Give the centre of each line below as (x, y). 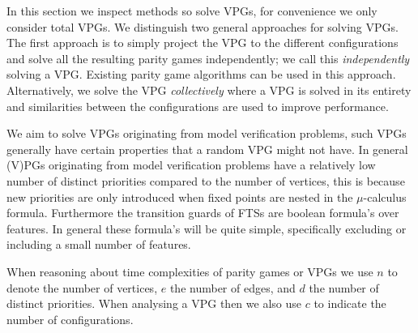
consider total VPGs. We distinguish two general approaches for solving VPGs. (203, 26)
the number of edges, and (232, 287)
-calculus (385, 196)
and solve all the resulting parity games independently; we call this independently (208, 58)
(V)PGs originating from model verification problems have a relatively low (191, 165)
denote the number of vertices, (82, 287)
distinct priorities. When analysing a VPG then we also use (154, 303)
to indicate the (350, 303)
